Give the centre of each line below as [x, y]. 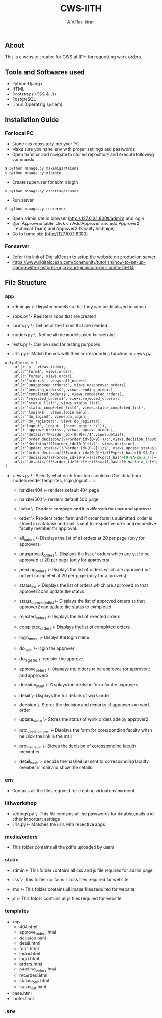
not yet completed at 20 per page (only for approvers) [73, 575]
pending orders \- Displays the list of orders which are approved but [85, 570]
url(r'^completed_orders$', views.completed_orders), [69, 394]
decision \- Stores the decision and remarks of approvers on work [85, 705]
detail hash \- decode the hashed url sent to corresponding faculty [84, 762]
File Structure [26, 282]
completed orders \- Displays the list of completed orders [74, 627]
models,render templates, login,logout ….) [54, 481]
